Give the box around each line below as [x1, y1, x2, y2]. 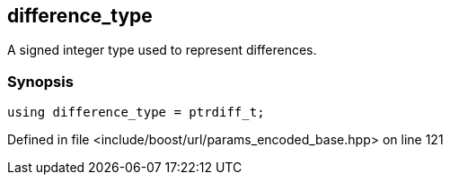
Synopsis [7, 72, 74, 91]
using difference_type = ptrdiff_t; [7, 105, 265, 120]
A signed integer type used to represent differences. [7, 42, 317, 58]
